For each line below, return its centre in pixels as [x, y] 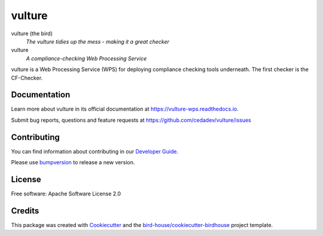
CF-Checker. [27, 78]
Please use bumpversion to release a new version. [73, 163]
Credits [25, 211]
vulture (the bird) [32, 33]
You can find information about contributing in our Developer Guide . [95, 151]
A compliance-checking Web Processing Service [86, 58]
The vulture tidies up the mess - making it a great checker [98, 41]
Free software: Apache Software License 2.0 [66, 194]
